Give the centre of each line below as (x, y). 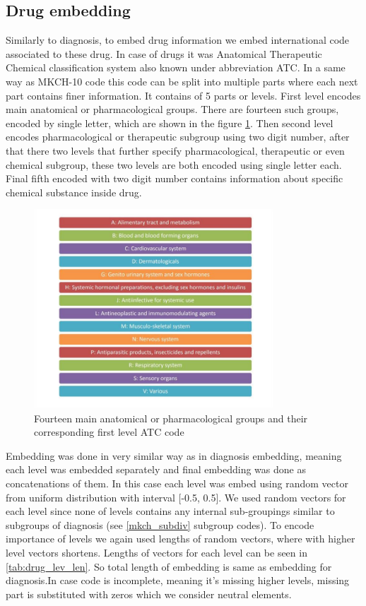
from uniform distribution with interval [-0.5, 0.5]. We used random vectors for (176, 497)
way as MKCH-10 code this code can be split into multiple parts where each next (182, 81)
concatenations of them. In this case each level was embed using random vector (177, 483)
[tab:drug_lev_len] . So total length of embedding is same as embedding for (169, 566)
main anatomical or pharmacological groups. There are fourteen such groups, (172, 109)
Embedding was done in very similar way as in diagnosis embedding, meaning (174, 455)
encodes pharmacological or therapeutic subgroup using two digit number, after (178, 137)
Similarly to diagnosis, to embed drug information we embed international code (178, 40)
